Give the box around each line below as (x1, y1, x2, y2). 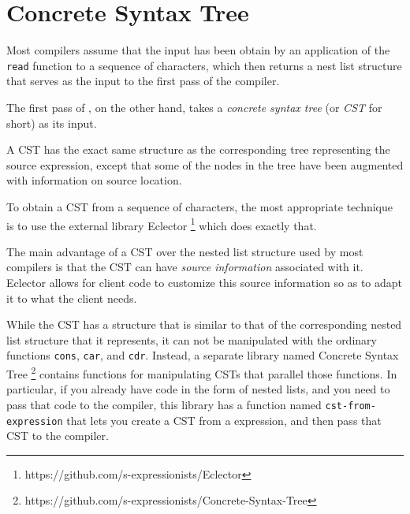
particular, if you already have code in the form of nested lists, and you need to (6, 381, 390, 397)
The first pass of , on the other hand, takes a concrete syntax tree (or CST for (6, 99, 382, 115)
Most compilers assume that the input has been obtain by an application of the (6, 42, 390, 58)
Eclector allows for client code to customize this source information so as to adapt (6, 274, 403, 290)
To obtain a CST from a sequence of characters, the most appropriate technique (6, 198, 393, 214)
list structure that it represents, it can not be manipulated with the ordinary (6, 331, 377, 348)
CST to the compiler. (6, 427, 109, 444)
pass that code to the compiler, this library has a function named (6, 396, 322, 412)
